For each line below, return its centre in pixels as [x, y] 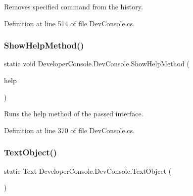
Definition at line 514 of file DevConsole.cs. [70, 23]
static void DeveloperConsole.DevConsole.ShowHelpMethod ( [97, 64]
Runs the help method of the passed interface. [74, 114]
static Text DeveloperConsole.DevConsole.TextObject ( [88, 171]
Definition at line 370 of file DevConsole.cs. [70, 130]
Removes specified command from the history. [73, 6]
